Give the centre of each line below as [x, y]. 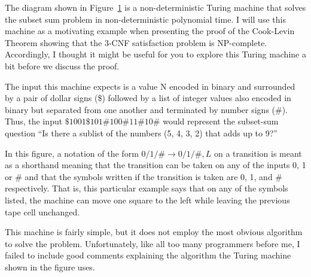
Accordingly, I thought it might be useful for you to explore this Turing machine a [155, 54]
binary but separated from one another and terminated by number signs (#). [147, 109]
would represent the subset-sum [221, 121]
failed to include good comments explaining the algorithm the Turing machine [148, 255]
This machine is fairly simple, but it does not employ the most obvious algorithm [154, 232]
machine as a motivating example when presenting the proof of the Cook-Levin [150, 31]
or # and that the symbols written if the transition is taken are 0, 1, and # [144, 176]
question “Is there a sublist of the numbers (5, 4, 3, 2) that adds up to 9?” [141, 133]
